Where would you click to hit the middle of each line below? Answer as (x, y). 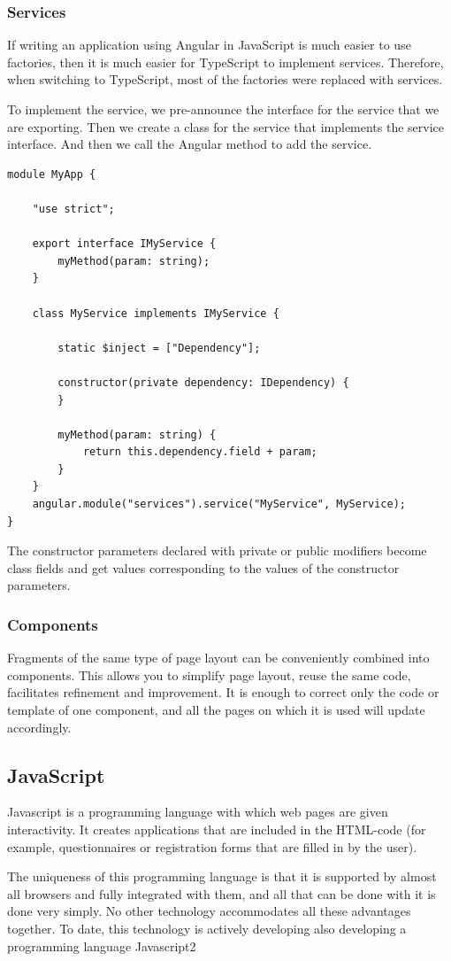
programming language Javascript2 (102, 945)
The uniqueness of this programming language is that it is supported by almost (222, 876)
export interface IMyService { (124, 244)
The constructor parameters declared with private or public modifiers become (217, 550)
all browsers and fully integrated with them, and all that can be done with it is (222, 893)
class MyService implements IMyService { (156, 313)
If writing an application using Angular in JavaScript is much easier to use (209, 45)
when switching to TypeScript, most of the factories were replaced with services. (225, 79)
